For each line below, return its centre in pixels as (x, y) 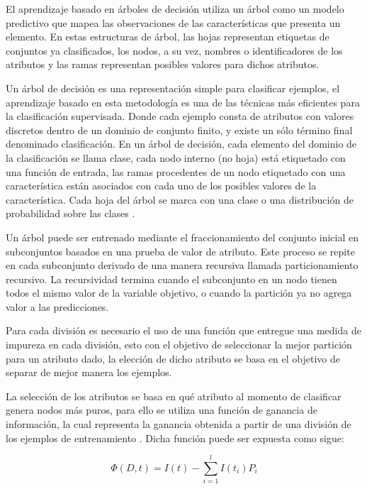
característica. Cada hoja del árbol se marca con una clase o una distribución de (180, 199)
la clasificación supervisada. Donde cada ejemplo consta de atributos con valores (180, 116)
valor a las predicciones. (57, 306)
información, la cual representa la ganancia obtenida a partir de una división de (179, 424)
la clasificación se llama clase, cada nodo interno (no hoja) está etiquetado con (176, 157)
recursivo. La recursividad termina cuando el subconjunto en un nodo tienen (171, 279)
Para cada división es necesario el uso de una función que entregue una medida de (183, 330)
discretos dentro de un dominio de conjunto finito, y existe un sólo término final (179, 130)
